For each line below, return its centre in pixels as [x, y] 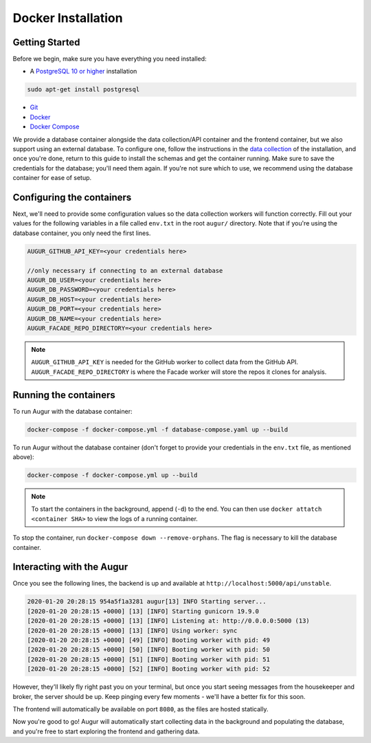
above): [23, 456]
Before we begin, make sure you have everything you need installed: [110, 59]
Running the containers [64, 395]
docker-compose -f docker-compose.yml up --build [112, 475]
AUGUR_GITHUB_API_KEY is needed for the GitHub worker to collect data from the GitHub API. [165, 362]
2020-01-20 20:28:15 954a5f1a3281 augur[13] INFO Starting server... [147, 602]
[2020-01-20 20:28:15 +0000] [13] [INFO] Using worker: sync [132, 630]
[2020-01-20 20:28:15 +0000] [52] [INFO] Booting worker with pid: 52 [149, 669]
